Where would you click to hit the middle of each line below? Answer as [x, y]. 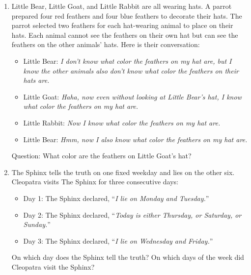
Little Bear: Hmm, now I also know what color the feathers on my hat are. [135, 139]
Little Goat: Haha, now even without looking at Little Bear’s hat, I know [132, 96]
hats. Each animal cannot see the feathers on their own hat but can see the [125, 35]
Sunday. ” [37, 224]
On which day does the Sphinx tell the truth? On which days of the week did [128, 257]
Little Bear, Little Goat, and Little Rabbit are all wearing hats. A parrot [122, 6]
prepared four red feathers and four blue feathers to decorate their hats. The [127, 15]
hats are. [36, 80]
